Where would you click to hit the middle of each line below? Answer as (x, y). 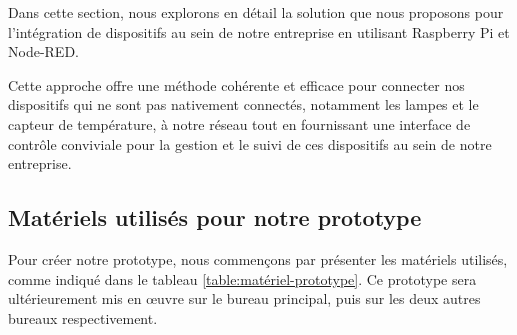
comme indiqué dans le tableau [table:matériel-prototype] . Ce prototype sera (242, 278)
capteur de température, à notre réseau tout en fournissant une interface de (239, 123)
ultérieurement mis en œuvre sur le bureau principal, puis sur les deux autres (244, 298)
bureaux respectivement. (83, 317)
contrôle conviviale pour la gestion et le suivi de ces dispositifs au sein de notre (250, 143)
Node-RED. (43, 51)
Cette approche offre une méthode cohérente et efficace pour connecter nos (236, 84)
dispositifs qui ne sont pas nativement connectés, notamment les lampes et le (243, 104)
